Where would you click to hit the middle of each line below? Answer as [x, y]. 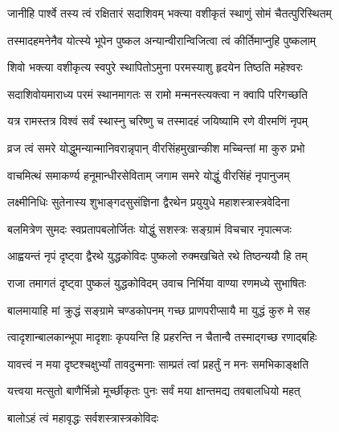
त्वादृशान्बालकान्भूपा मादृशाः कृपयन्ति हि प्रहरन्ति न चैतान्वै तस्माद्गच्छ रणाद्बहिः [162, 337]
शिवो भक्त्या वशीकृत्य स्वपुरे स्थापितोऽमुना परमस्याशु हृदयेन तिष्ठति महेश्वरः [155, 67]
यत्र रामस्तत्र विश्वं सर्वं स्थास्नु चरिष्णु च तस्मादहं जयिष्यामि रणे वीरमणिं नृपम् [158, 121]
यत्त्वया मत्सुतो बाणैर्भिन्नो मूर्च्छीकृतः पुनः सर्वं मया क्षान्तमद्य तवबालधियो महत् [154, 391]
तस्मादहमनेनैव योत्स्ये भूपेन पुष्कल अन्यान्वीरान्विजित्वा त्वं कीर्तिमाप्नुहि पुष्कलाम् [162, 40]
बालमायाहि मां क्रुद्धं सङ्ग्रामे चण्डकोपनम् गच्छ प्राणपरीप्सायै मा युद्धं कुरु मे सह [159, 310]
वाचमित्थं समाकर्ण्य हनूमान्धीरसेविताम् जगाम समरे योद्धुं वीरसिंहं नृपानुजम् [149, 175]
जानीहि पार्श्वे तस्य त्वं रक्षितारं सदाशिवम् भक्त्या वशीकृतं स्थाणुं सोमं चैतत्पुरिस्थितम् [169, 13]
